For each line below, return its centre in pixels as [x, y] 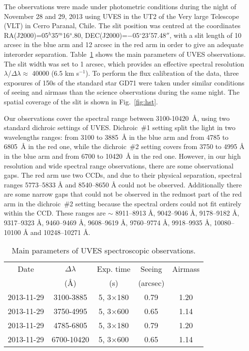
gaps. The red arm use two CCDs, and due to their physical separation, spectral [123, 175]
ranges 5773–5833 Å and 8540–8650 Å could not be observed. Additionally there [123, 184]
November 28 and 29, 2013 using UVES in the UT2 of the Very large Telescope [122, 16]
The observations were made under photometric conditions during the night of [120, 6]
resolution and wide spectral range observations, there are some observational [119, 165]
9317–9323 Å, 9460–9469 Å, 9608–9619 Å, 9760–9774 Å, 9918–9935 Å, [108, 223]
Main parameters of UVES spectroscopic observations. [104, 251]
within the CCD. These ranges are [55, 213]
